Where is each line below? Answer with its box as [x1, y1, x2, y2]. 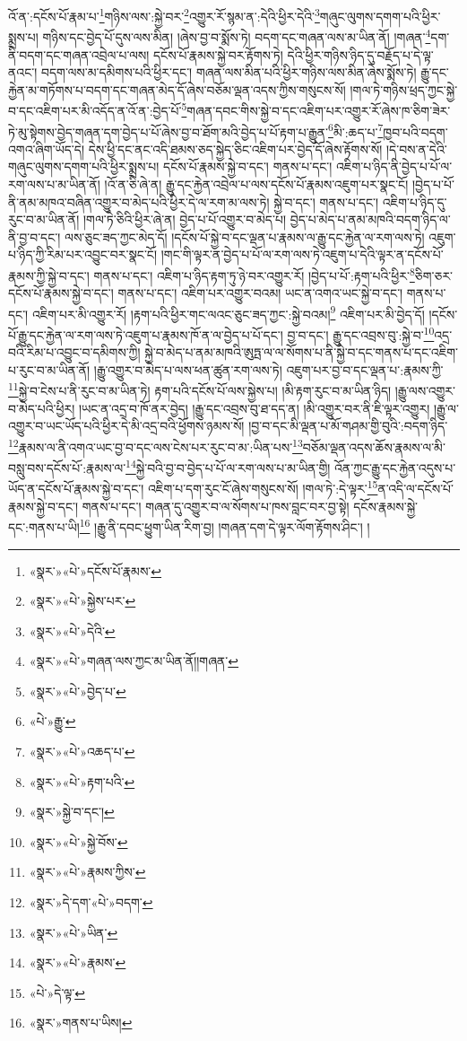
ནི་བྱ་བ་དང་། [8, 227, 61, 246]
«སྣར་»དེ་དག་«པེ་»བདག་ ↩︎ [29, 893, 153, 912]
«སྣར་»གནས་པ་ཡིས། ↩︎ [29, 1013, 133, 1032]
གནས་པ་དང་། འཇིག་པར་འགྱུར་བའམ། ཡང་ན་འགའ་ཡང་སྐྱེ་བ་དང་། [117, 284, 403, 302]
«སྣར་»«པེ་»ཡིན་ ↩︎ [29, 923, 118, 941]
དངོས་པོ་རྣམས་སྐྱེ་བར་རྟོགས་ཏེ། [153, 45, 283, 64]
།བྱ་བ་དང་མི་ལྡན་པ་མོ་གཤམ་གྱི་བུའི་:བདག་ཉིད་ [248, 416, 448, 435]
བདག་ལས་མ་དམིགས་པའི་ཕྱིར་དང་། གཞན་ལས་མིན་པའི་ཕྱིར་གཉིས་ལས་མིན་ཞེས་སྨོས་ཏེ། [40, 63, 417, 82]
